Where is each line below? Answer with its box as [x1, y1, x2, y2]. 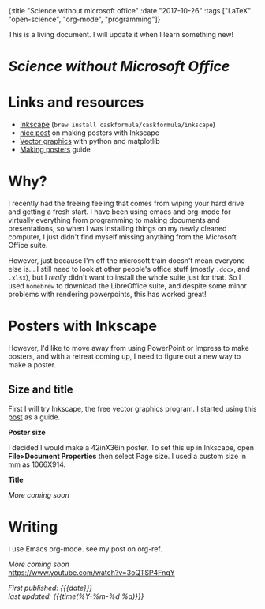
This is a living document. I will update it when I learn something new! [8, 30, 234, 39]
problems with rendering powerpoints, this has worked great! [8, 290, 207, 299]
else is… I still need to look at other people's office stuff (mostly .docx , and [8, 265, 251, 274]
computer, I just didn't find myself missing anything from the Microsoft [8, 232, 237, 242]
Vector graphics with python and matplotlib [19, 137, 160, 146]
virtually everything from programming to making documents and [8, 216, 220, 225]
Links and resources [8, 93, 144, 111]
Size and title [8, 383, 73, 397]
